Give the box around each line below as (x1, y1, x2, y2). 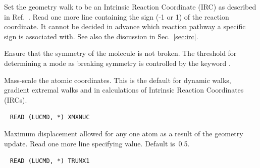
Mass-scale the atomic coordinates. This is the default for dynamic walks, (4, 74, 231, 85)
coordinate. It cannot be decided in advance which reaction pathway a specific (4, 21, 246, 32)
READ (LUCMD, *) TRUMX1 (10, 157, 90, 165)
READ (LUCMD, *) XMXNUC (10, 114, 90, 121)
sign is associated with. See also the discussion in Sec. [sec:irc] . (4, 31, 198, 41)
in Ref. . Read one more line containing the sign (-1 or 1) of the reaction (4, 11, 229, 22)
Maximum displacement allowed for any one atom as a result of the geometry (4, 128, 243, 138)
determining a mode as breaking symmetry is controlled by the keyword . (4, 57, 231, 68)
